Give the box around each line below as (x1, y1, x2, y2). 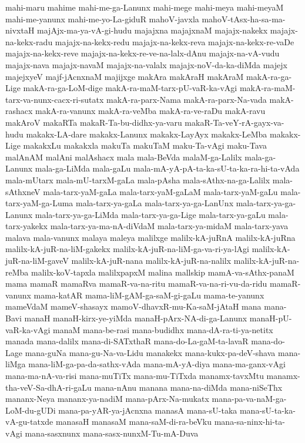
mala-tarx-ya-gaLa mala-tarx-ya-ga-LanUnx (76, 197, 234, 209)
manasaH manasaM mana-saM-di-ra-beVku (55, 415, 212, 428)
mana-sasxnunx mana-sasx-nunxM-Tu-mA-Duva (25, 427, 199, 439)
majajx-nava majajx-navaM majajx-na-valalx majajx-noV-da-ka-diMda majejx (5, 58, 287, 71)
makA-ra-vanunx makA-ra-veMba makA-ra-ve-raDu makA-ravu (35, 105, 266, 117)
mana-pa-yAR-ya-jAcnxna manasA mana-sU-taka (58, 404, 237, 416)
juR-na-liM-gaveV (5, 254, 69, 267)
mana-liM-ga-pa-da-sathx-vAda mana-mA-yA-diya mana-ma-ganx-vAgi (28, 358, 286, 370)
